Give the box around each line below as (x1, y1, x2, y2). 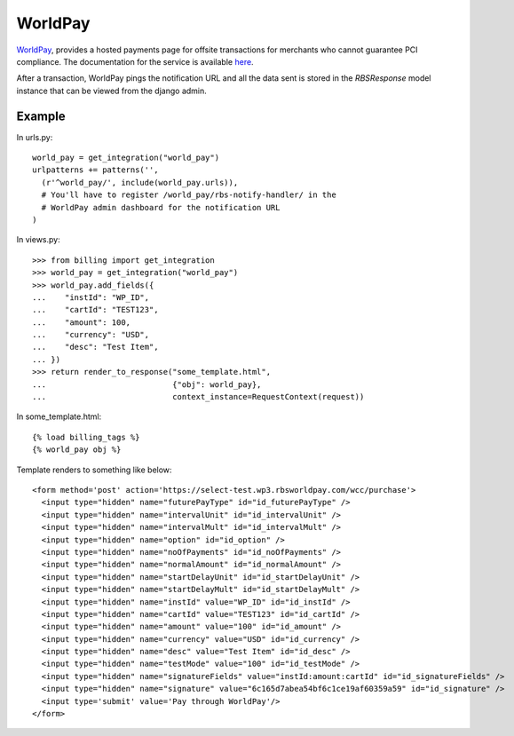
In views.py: (16, 234, 61, 245)
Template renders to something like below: (16, 464, 172, 475)
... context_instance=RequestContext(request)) (32, 392, 365, 402)
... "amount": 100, (32, 317, 131, 328)
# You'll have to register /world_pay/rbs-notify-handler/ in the (41, 190, 336, 200)
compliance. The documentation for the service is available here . (16, 56, 254, 67)
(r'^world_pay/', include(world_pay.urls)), (41, 178, 239, 187)
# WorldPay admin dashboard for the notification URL (41, 202, 281, 212)
